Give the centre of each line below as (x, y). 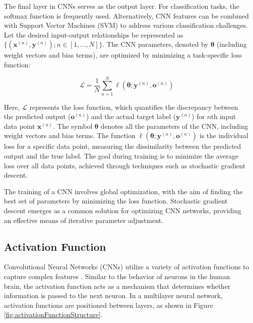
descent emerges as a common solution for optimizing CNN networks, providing (123, 211)
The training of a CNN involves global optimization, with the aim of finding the (123, 191)
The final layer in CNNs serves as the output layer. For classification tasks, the (122, 6)
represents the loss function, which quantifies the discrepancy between (134, 107)
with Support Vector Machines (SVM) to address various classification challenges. (126, 25)
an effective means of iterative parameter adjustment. (84, 220)
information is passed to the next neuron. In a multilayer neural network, (113, 295)
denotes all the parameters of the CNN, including (175, 126)
